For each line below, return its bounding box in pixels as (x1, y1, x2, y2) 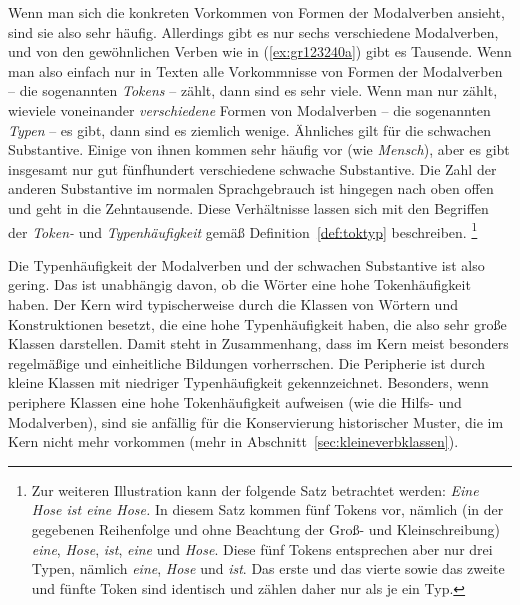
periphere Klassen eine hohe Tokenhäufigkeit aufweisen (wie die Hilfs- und (8, 391, 462, 412)
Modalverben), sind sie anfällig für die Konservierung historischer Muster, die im (8, 411, 504, 432)
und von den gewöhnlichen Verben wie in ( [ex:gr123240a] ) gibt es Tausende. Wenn (8, 41, 512, 62)
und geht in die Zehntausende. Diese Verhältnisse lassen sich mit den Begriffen (8, 197, 489, 218)
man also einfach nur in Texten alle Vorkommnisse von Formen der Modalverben (8, 60, 503, 81)
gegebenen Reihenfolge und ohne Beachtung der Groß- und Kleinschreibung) (31, 518, 500, 539)
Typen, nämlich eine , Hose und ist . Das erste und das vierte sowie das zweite (31, 558, 505, 579)
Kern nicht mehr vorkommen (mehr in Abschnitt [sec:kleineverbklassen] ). (8, 431, 459, 452)
